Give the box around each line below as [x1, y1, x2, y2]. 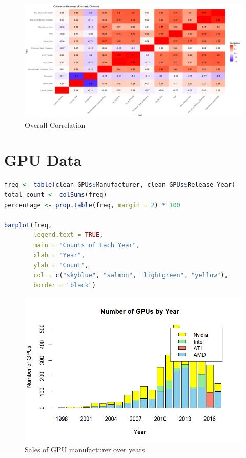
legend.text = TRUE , [33, 231, 104, 239]
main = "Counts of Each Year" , [33, 241, 140, 249]
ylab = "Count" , [33, 262, 89, 269]
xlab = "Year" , [33, 251, 85, 259]
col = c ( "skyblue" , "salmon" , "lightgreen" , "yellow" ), [33, 271, 228, 279]
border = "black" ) [33, 282, 96, 289]
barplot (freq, [4, 221, 52, 229]
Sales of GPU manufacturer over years [25, 444, 145, 455]
